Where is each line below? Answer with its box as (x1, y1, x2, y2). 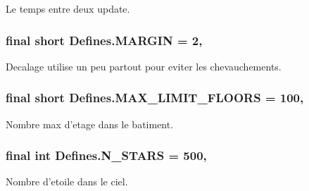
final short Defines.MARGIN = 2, (6, 31, 203, 49)
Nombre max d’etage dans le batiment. (6, 116, 174, 131)
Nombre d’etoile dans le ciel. (6, 174, 128, 189)
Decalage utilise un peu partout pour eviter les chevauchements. (6, 58, 282, 73)
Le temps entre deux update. (6, 1, 130, 16)
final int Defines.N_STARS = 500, (6, 147, 207, 164)
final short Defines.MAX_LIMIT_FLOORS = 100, (6, 89, 304, 106)
